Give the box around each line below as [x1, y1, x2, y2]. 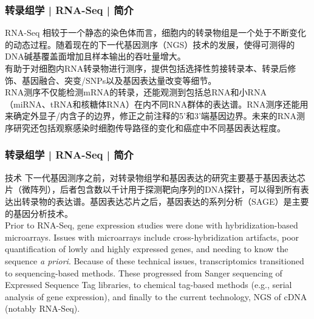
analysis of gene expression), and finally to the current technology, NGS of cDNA [5, 290, 307, 303]
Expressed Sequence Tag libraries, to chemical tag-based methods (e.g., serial [5, 278, 292, 291]
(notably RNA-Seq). [5, 302, 80, 315]
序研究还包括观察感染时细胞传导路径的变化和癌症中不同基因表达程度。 [5, 121, 285, 134]
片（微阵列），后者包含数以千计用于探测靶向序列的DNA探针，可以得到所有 [5, 183, 301, 196]
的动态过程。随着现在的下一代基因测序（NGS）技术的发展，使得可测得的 [5, 38, 295, 50]
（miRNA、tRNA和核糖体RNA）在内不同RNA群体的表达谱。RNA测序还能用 [5, 97, 309, 110]
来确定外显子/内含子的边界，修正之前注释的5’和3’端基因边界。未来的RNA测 [5, 109, 305, 122]
